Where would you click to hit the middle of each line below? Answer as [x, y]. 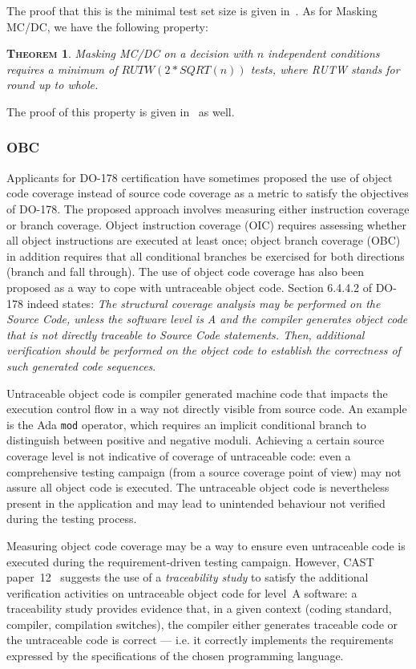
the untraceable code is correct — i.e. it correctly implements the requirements [200, 640]
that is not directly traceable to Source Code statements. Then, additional [186, 334]
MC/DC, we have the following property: [107, 26]
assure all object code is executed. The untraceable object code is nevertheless [198, 487]
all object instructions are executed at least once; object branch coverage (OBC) [204, 240]
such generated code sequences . [81, 365]
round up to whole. [53, 85]
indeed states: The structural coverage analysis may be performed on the [204, 303]
